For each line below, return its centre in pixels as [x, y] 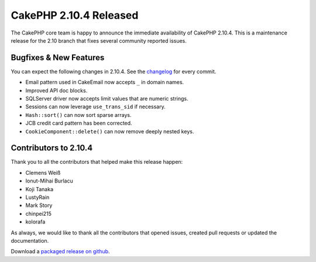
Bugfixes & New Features [58, 58]
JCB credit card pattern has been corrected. [79, 123]
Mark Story [39, 205]
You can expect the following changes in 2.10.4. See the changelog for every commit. [114, 71]
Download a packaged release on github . [61, 251]
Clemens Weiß [43, 173]
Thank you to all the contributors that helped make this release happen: [97, 162]
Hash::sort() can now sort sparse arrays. [78, 115]
